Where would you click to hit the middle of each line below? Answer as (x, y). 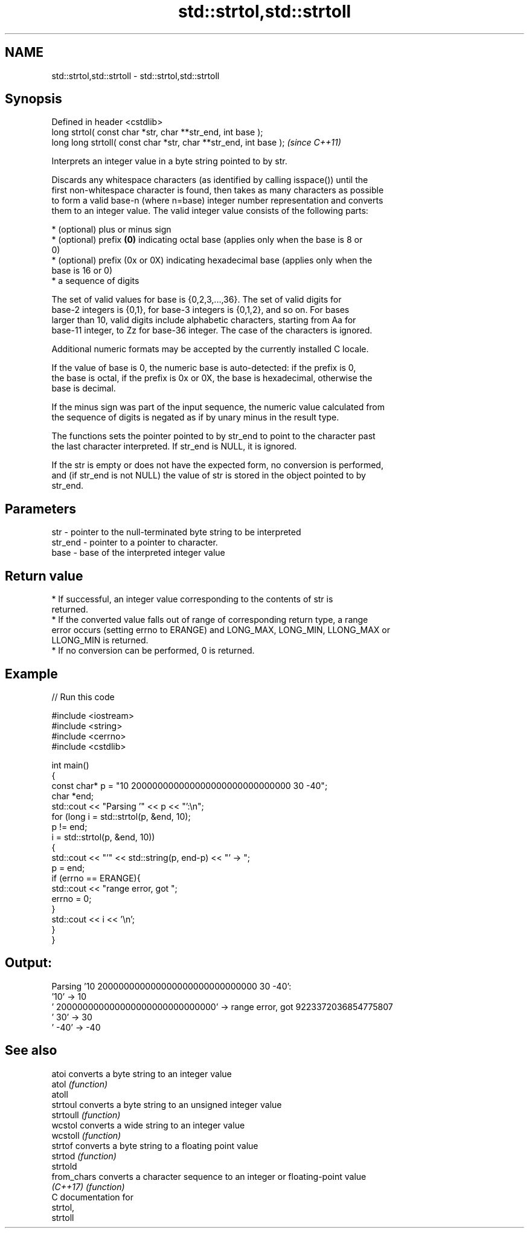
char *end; (72, 796)
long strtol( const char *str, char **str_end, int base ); (157, 132)
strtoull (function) (86, 1115)
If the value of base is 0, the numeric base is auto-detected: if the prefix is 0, (204, 368)
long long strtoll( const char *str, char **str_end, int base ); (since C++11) (196, 143)
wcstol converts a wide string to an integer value (148, 1125)
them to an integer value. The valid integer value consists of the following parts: (210, 211)
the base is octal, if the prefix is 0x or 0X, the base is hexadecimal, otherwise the (212, 378)
